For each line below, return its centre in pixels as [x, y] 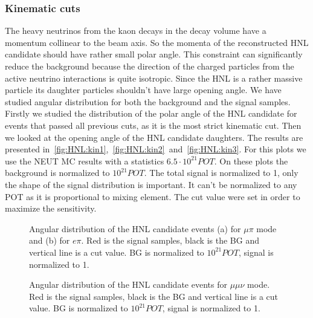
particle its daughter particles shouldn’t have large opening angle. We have [143, 90]
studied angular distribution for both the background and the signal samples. [148, 101]
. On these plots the [251, 161]
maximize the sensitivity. [51, 208]
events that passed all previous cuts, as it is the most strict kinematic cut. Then [153, 125]
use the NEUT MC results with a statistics [85, 161]
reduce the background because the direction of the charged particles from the [150, 66]
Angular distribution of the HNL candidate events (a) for [135, 228]
